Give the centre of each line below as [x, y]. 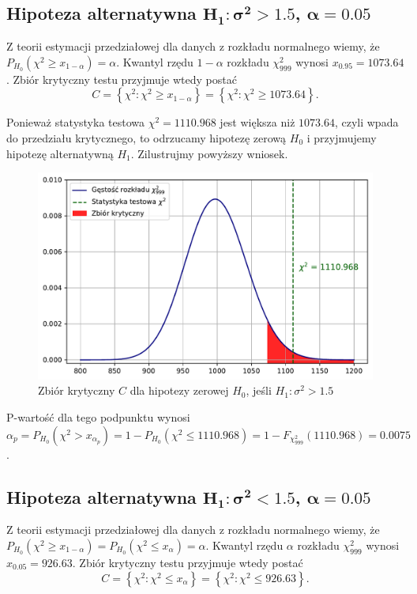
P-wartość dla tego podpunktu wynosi [98, 417]
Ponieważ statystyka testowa [75, 122]
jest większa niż [257, 122]
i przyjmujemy [342, 137]
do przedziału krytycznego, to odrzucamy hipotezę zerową [147, 137]
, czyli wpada [366, 122]
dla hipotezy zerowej [179, 390]
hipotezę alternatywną [60, 153]
